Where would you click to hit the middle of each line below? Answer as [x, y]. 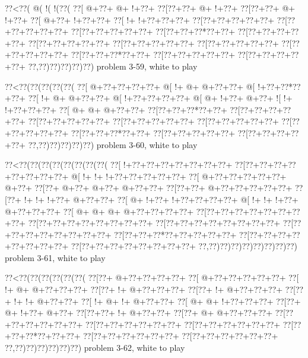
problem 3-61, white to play [55, 257]
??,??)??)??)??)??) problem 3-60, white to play [113, 144]
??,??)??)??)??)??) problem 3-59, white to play [113, 66]
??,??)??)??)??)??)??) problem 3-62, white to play [95, 348]
